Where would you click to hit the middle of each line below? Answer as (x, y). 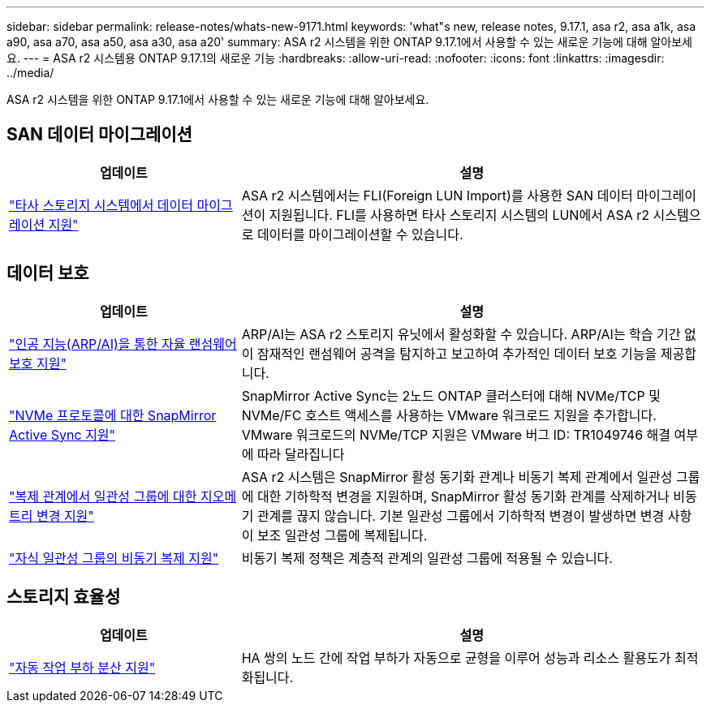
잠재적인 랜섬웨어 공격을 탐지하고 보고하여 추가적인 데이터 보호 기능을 (457, 353)
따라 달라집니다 (301, 454)
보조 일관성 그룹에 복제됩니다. (342, 535)
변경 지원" (65, 516)
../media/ (30, 73)
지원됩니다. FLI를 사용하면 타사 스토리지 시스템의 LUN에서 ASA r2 (459, 215)
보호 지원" (38, 363)
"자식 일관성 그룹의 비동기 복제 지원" (114, 558)
